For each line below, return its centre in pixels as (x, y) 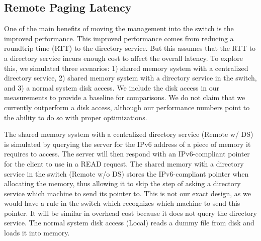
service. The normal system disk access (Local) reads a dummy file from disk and (129, 223)
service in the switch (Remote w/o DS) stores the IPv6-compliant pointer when (126, 173)
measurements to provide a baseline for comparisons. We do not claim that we (125, 97)
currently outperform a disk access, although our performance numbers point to (127, 107)
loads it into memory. (37, 233)
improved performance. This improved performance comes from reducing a (119, 38)
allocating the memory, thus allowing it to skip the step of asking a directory (122, 183)
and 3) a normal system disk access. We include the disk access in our (112, 87)
